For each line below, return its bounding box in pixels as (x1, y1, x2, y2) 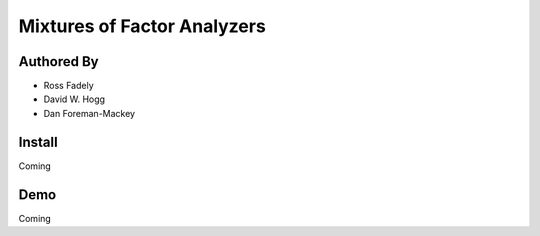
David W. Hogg (43, 93, 105, 105)
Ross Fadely (43, 80, 94, 92)
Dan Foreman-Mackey (43, 107, 135, 119)
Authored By (18, 53, 99, 70)
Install (18, 133, 59, 150)
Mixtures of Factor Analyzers (18, 15, 267, 37)
